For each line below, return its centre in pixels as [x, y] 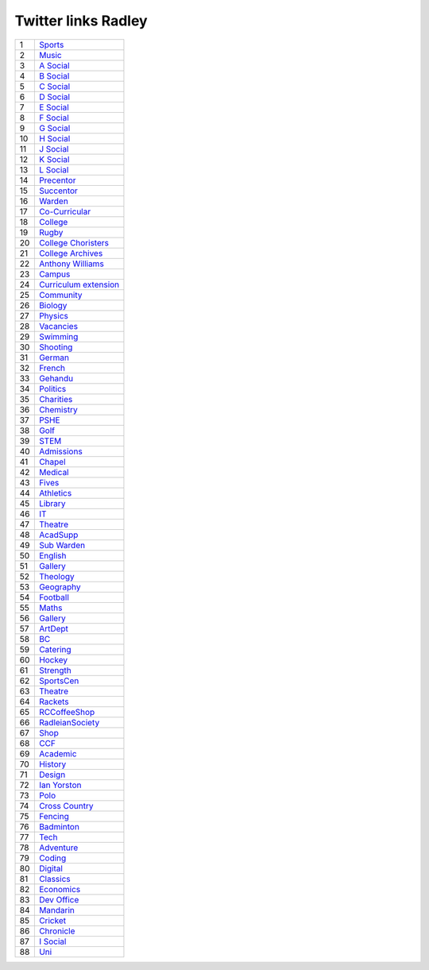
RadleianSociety [69, 722]
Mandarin [57, 910]
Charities [56, 399]
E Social [54, 107]
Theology [56, 576]
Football [54, 597]
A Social [54, 65]
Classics [54, 879]
